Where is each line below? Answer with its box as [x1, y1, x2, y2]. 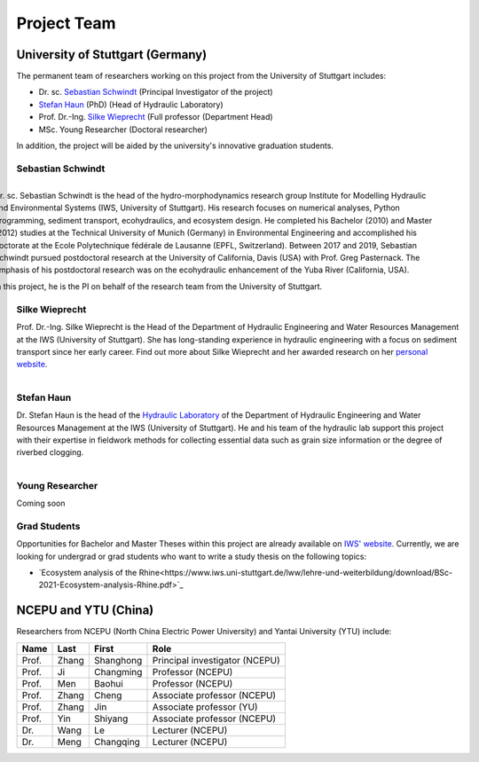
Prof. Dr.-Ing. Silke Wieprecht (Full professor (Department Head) [38, 112, 274, 122]
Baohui [94, 677, 123, 689]
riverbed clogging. [16, 447, 84, 458]
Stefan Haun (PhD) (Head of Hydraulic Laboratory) [38, 98, 224, 110]
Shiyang [94, 712, 129, 725]
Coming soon [16, 498, 66, 509]
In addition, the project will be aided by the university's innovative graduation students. [16, 140, 334, 151]
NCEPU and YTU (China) [16, 603, 154, 618]
